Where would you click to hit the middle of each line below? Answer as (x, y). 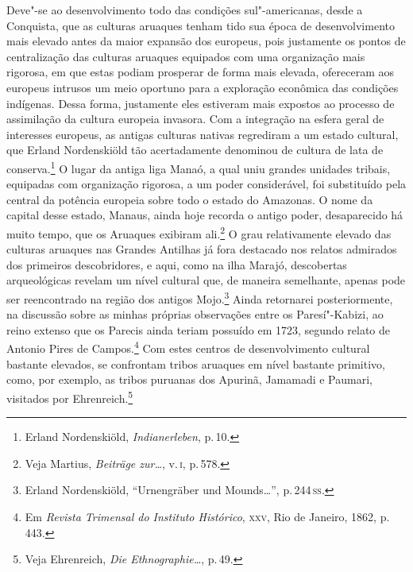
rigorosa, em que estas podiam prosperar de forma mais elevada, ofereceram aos (200, 72)
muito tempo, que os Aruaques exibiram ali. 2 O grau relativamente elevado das (199, 232)
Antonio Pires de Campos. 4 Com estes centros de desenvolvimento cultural (188, 347)
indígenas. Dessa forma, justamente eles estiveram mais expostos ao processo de (201, 103)
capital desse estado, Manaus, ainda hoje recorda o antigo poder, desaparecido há (205, 215)
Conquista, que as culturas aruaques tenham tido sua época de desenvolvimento (201, 25)
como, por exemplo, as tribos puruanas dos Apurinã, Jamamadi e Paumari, (189, 379)
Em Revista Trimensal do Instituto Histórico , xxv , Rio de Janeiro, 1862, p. (207, 516)
